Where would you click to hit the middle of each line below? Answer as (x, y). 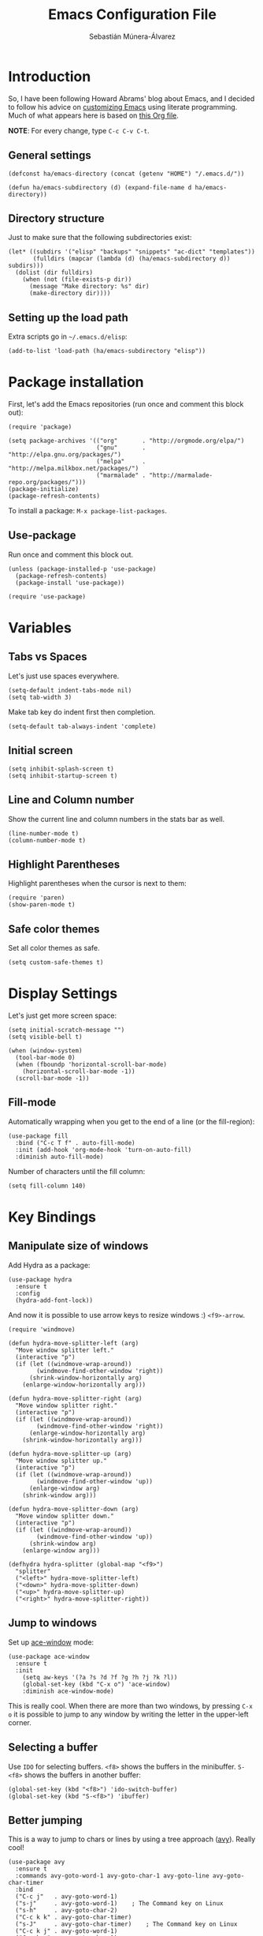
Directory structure (56, 218)
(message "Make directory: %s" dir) (89, 287)
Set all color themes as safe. (54, 948)
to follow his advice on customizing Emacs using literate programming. (123, 107)
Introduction (50, 76)
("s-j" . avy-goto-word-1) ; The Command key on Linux (119, 1904)
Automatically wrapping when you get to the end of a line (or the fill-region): (131, 1121)
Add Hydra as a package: (49, 1265)
